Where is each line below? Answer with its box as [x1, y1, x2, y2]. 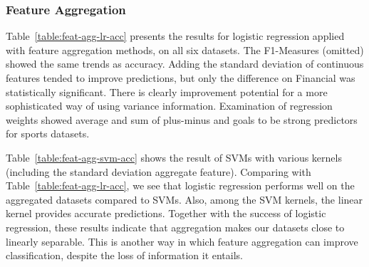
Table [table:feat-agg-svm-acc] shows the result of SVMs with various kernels [6, 150, 342, 164]
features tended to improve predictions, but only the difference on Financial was [6, 70, 355, 85]
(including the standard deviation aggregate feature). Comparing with [6, 164, 311, 179]
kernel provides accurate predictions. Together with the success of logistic [6, 206, 326, 221]
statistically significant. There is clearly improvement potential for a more [6, 84, 328, 99]
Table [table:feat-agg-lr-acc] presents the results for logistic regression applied [6, 28, 345, 43]
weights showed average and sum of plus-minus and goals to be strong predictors [6, 112, 358, 127]
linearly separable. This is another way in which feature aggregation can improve [6, 234, 358, 248]
